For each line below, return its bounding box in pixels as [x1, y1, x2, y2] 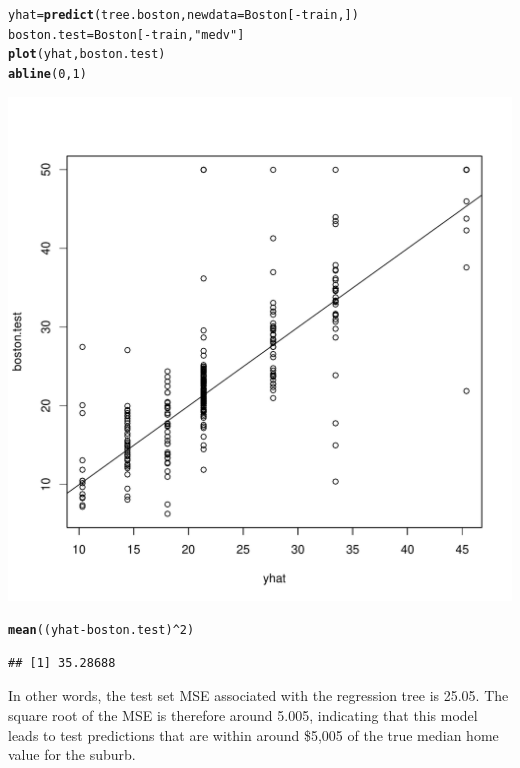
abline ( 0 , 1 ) [8, 66, 87, 81]
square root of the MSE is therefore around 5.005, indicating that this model [8, 705, 478, 726]
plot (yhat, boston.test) [8, 47, 166, 62]
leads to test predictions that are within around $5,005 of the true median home [8, 724, 499, 745]
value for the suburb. [8, 744, 136, 765]
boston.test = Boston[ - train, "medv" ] [8, 27, 245, 42]
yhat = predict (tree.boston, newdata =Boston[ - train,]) [8, 8, 359, 22]
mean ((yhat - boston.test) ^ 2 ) [8, 623, 195, 638]
